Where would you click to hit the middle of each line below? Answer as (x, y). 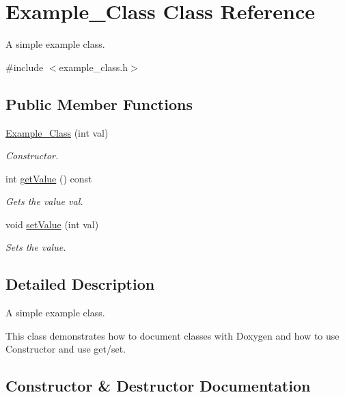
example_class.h (94, 67)
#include (25, 67)
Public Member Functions (99, 104)
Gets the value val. (44, 201)
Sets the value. (36, 247)
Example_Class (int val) (57, 132)
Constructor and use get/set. (66, 349)
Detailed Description (80, 284)
